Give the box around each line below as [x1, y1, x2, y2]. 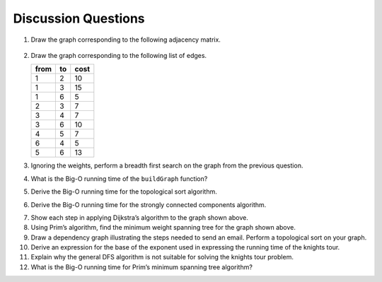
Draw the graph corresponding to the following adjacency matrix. [30, 35, 221, 44]
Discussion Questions [13, 11, 145, 26]
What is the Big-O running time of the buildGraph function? [30, 174, 208, 183]
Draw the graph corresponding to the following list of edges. [30, 51, 207, 59]
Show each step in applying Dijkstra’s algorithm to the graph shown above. [30, 213, 249, 222]
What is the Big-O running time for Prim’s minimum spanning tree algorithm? [30, 262, 253, 271]
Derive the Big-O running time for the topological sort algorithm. [30, 187, 217, 196]
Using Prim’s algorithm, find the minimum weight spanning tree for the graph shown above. [30, 223, 296, 232]
